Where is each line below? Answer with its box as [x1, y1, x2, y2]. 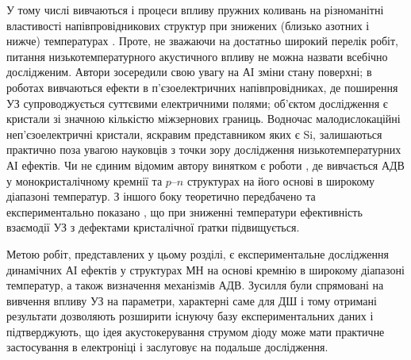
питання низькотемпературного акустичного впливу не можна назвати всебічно [6, 48, 388, 64]
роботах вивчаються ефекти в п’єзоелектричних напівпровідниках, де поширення [6, 79, 398, 95]
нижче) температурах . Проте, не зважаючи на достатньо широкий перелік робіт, [6, 33, 399, 49]
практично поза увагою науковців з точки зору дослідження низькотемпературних [6, 141, 401, 158]
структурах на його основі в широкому [186, 172, 375, 189]
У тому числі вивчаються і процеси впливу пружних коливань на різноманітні [6, 2, 384, 17]
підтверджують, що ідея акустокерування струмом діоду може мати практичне [6, 323, 385, 339]
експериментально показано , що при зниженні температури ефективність [6, 203, 363, 220]
